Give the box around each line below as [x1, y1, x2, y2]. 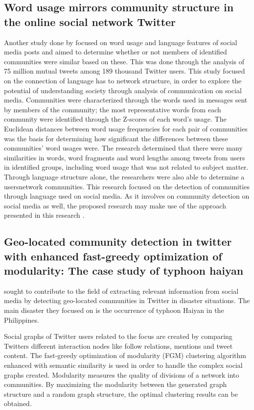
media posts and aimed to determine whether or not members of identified [4, 47, 227, 57]
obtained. [4, 398, 32, 409]
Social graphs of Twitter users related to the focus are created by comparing [4, 331, 232, 341]
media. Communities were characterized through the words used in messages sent [4, 95, 248, 105]
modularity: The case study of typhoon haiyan [4, 263, 244, 278]
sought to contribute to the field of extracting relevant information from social [4, 285, 239, 296]
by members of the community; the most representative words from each [4, 104, 221, 114]
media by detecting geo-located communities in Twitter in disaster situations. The [4, 295, 250, 306]
